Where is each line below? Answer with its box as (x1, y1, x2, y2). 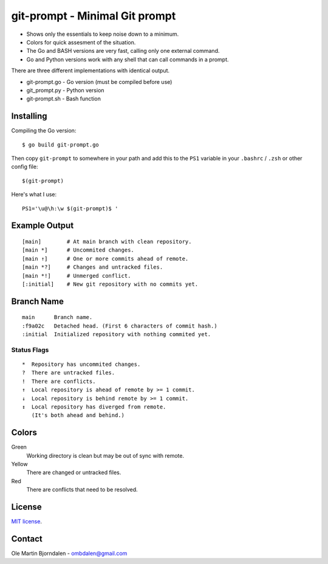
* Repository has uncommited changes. (22, 361, 141, 368)
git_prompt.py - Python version (26, 86, 104, 94)
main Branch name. (22, 314, 93, 321)
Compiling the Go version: (11, 127, 77, 134)
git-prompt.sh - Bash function (26, 95, 101, 103)
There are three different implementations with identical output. (11, 67, 170, 74)
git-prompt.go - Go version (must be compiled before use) (26, 78, 173, 85)
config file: (11, 163, 38, 170)
